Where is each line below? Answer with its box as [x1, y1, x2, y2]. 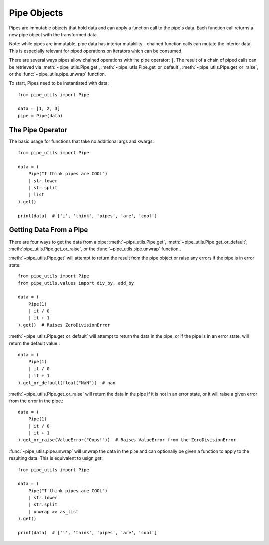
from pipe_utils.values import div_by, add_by [18, 280, 134, 286]
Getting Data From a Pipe [9, 226, 88, 234]
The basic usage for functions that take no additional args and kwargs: [9, 138, 154, 144]
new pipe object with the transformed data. [9, 31, 98, 37]
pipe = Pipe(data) [18, 113, 63, 118]
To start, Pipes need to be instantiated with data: [9, 80, 109, 86]
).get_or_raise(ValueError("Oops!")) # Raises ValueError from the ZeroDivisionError [18, 437, 236, 443]
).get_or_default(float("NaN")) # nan [18, 380, 116, 386]
